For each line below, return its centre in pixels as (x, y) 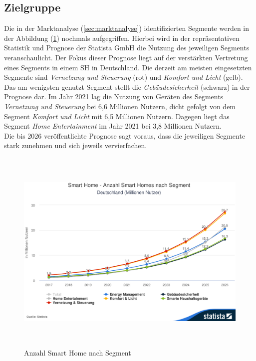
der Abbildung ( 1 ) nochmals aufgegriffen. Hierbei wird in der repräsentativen (122, 38)
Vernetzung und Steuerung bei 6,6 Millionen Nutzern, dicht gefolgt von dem (120, 106)
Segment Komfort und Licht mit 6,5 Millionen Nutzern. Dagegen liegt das (117, 116)
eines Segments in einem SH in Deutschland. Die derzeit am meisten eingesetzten (128, 67)
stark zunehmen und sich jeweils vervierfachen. (76, 145)
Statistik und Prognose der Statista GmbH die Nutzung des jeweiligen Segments (127, 48)
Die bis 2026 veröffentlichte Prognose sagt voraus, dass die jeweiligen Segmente (125, 135)
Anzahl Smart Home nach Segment (78, 353)
